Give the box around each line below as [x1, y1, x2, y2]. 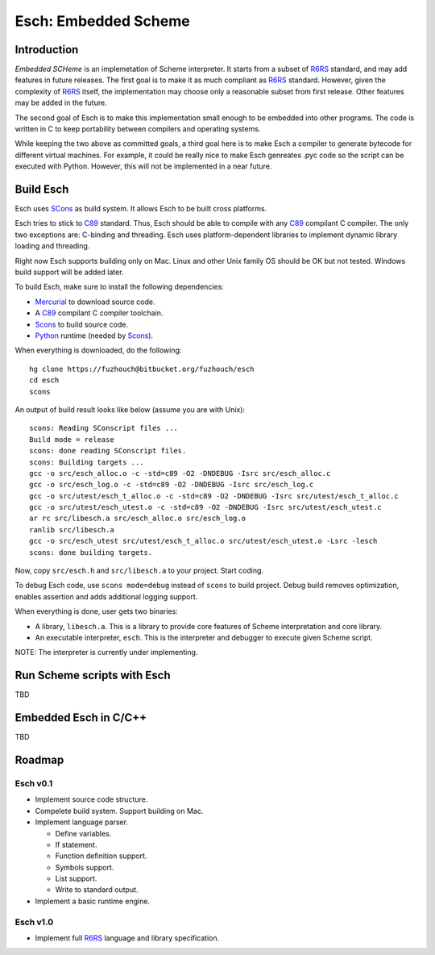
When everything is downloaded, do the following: [14, 345, 182, 355]
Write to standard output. [55, 885, 139, 895]
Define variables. [55, 828, 112, 838]
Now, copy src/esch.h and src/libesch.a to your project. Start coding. [14, 565, 264, 576]
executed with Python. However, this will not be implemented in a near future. [14, 161, 272, 171]
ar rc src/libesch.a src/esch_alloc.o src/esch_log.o [29, 514, 246, 523]
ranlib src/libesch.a [29, 525, 114, 534]
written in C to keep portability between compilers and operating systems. [14, 124, 261, 134]
